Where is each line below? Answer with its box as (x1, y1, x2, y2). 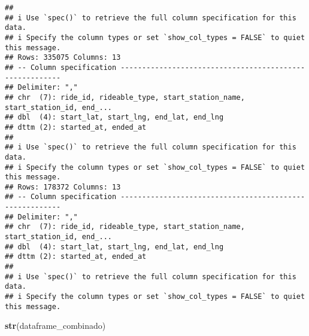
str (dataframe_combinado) (5, 319, 106, 332)
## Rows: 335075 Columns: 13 (5, 53, 121, 62)
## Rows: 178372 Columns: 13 (5, 182, 121, 191)
